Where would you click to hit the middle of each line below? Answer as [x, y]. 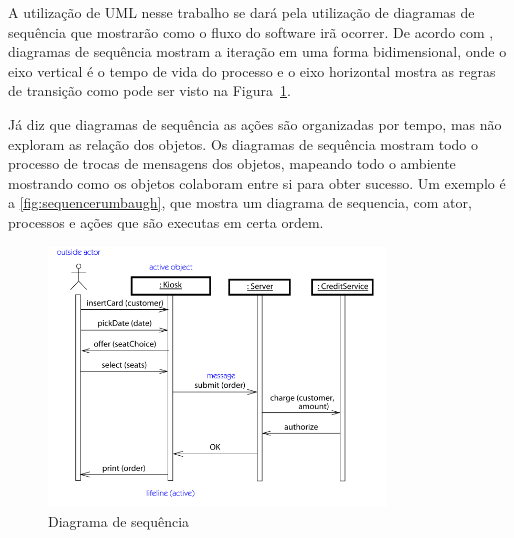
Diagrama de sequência [119, 521]
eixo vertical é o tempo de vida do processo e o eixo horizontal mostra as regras [252, 70]
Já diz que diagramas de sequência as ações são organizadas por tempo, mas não [255, 123]
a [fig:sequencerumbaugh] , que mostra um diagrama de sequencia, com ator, [240, 202]
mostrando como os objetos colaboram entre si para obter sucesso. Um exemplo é [257, 182]
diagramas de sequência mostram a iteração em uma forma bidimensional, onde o [257, 51]
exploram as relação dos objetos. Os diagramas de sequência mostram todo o [243, 143]
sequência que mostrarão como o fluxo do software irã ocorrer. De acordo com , [251, 31]
